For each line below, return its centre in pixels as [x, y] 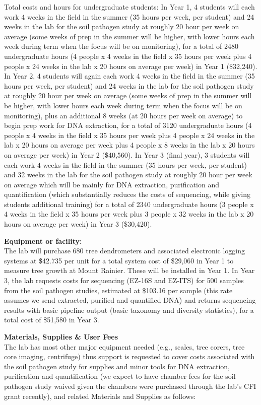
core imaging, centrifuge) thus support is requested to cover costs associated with [129, 356]
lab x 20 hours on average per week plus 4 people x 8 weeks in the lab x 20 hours [129, 145]
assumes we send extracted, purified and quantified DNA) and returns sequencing [130, 300]
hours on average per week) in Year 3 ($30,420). [78, 224]
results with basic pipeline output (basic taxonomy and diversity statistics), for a [129, 310]
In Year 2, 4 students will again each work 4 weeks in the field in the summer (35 [129, 76]
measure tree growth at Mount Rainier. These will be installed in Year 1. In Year [129, 270]
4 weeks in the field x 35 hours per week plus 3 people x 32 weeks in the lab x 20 [129, 214]
